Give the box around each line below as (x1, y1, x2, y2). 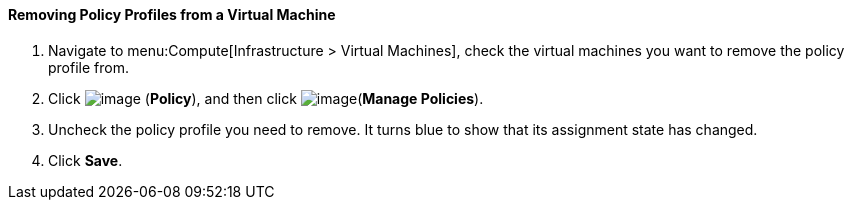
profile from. (48, 58, 129, 76)
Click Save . (48, 151, 123, 169)
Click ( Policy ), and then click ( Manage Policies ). (48, 89, 484, 107)
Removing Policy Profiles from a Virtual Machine (8, 6, 336, 23)
